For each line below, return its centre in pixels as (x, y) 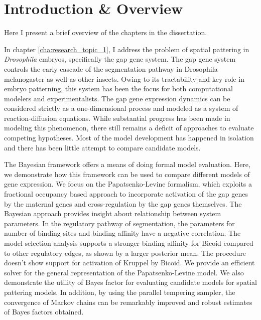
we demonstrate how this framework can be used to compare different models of (127, 174)
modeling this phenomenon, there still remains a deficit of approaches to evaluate (129, 128)
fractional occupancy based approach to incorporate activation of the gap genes (126, 194)
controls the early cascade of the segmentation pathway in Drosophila (111, 68)
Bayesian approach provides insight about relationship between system (113, 213)
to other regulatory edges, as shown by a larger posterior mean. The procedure (125, 253)
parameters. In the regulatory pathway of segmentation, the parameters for (119, 223)
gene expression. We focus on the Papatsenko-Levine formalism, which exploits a (128, 184)
